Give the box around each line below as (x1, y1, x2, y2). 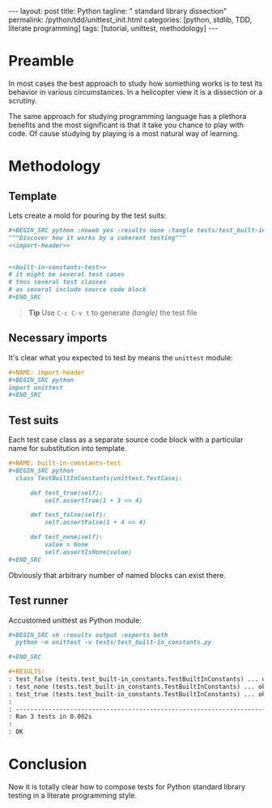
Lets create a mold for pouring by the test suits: (8, 211, 167, 220)
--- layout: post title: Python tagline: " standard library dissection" (8, 6, 227, 15)
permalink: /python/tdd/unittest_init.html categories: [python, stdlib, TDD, (8, 15, 253, 24)
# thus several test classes (8, 278, 107, 287)
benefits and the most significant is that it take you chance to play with (8, 120, 244, 130)
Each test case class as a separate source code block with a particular (8, 435, 244, 444)
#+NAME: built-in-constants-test (8, 459, 121, 467)
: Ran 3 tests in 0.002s (8, 712, 92, 721)
